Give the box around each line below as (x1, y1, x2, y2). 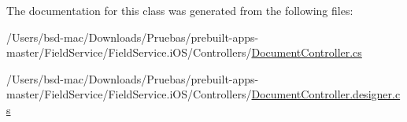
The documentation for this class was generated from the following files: (6, 2, 353, 18)
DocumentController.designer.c (251, 86, 401, 102)
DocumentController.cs (251, 44, 362, 61)
